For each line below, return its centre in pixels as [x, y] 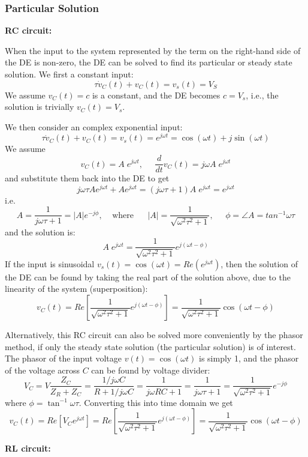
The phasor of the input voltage [63, 358]
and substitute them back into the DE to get [87, 178]
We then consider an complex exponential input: [94, 126]
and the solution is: [40, 232]
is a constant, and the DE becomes [156, 95]
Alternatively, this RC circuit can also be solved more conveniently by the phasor [154, 335]
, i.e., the [262, 95]
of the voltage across [43, 370]
